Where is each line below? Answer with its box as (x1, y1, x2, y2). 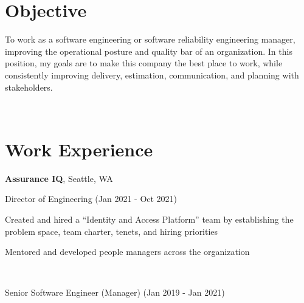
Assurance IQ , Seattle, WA (5, 172, 113, 184)
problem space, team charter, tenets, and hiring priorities (5, 225, 218, 237)
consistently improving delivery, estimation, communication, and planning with (5, 68, 299, 81)
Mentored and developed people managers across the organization (5, 245, 250, 258)
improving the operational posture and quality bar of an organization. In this (5, 44, 292, 57)
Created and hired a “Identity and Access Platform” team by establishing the (5, 213, 294, 225)
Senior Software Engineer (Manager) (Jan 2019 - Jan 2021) (5, 286, 225, 299)
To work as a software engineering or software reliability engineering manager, (5, 33, 295, 46)
